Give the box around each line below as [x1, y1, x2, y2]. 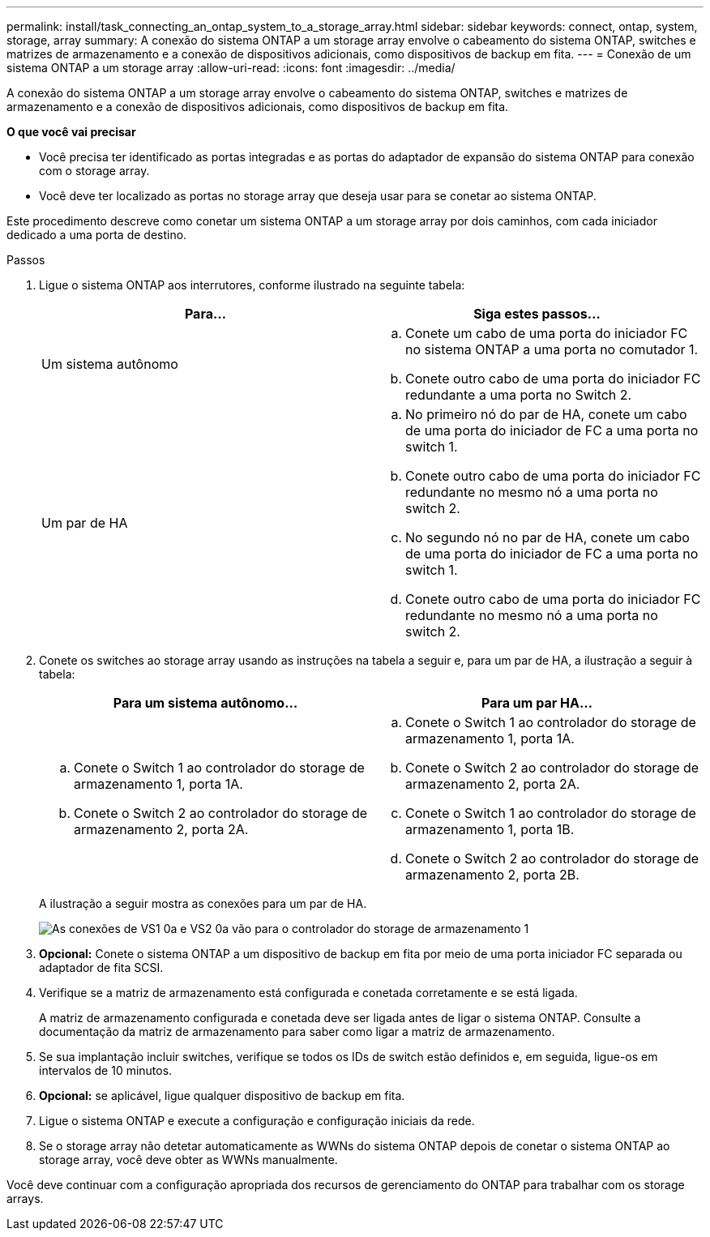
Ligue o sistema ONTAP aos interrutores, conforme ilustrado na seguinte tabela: [39, 278, 465, 292]
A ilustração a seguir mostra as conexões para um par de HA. [39, 897, 367, 910]
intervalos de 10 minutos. [39, 1064, 173, 1077]
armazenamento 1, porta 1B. [405, 821, 575, 837]
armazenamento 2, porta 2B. [405, 867, 580, 883]
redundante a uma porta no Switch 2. [405, 387, 632, 403]
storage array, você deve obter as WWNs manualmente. [39, 1153, 338, 1166]
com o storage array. [39, 164, 150, 178]
